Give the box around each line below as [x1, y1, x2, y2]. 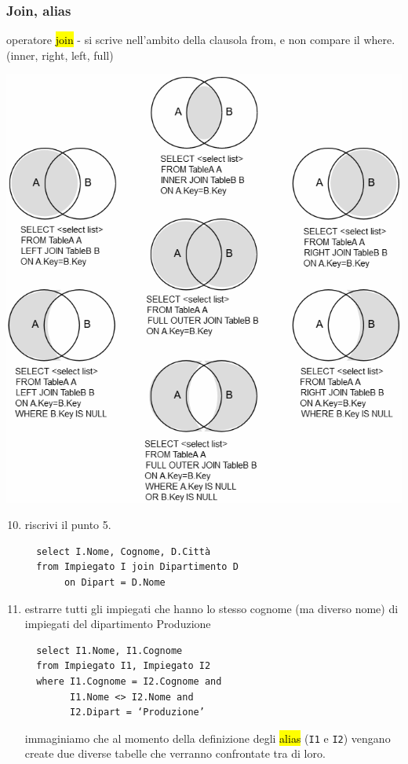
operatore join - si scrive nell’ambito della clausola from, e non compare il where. [6, 31, 395, 48]
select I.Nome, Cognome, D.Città [36, 545, 211, 557]
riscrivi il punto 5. [24, 516, 111, 533]
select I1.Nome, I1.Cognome [36, 645, 183, 656]
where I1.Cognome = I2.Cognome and [36, 676, 222, 687]
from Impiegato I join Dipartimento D [36, 561, 239, 573]
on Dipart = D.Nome [64, 577, 166, 589]
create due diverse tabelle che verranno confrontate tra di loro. [24, 745, 326, 762]
